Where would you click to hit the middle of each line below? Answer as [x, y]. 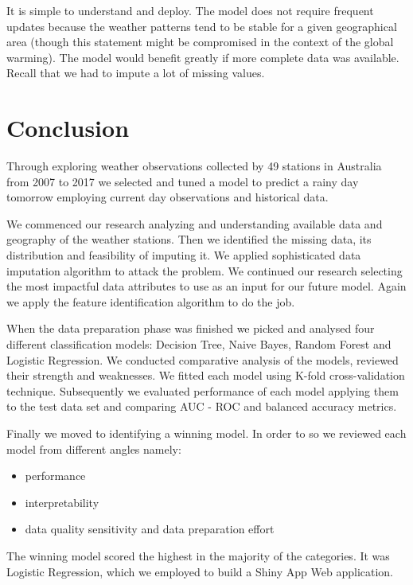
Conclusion [68, 128]
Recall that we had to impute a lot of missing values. [136, 73]
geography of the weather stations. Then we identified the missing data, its [189, 239]
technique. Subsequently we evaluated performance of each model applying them [203, 390]
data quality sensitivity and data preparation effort [150, 529]
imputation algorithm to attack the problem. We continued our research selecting [205, 270]
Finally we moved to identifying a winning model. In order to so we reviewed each [206, 433]
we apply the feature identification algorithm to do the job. [151, 301]
